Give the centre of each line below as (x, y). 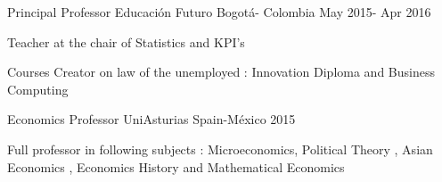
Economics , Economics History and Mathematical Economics (176, 166)
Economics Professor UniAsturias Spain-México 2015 (151, 119)
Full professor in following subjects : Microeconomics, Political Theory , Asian (220, 149)
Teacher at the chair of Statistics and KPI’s (126, 41)
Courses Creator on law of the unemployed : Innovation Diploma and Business (221, 72)
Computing (38, 89)
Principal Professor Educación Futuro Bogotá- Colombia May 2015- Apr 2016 (219, 12)
